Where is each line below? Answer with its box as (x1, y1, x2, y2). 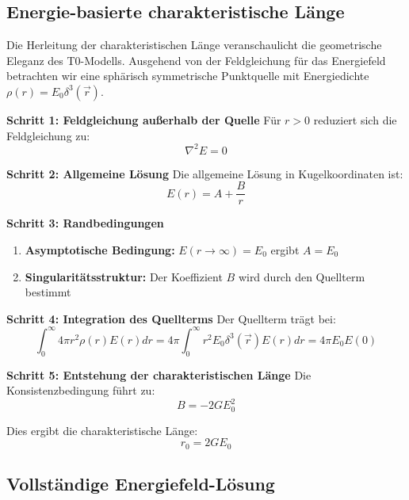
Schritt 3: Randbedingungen (6, 215, 164, 231)
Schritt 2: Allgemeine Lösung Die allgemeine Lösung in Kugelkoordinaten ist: (6, 165, 403, 181)
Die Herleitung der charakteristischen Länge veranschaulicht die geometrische (6, 36, 382, 53)
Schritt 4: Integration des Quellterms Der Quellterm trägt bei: (6, 310, 336, 326)
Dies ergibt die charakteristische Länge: (6, 422, 198, 438)
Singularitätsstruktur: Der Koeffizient (25, 268, 223, 284)
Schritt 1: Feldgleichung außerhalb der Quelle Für (6, 111, 281, 128)
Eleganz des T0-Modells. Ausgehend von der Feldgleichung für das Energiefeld (6, 52, 386, 68)
